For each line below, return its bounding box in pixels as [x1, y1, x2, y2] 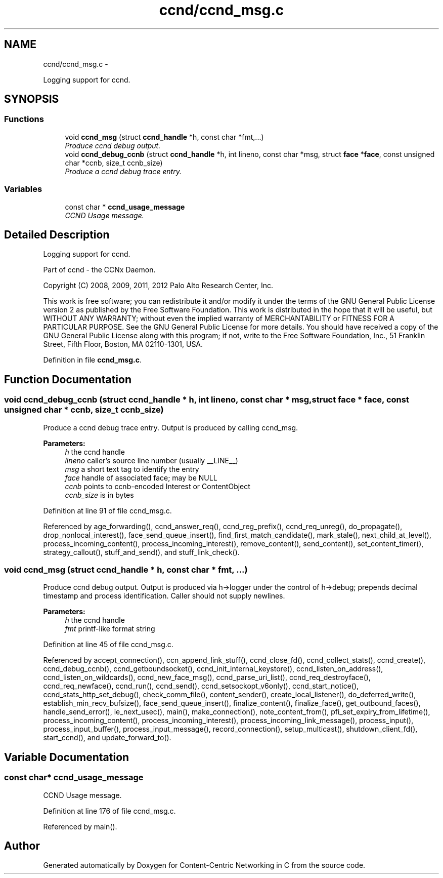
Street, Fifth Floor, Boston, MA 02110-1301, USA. [43, 340, 203, 349]
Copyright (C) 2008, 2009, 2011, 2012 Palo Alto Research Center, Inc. [43, 281, 274, 290]
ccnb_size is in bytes [65, 490, 134, 499]
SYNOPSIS [4, 93, 59, 106]
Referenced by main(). [43, 822, 117, 831]
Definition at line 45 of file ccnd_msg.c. [43, 640, 173, 649]
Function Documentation [4, 373, 131, 386]
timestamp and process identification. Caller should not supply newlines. [43, 591, 285, 601]
